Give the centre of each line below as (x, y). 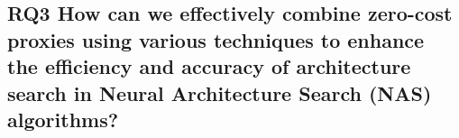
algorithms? (63, 119)
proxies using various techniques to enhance (216, 39)
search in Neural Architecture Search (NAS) (220, 92)
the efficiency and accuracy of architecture (209, 66)
